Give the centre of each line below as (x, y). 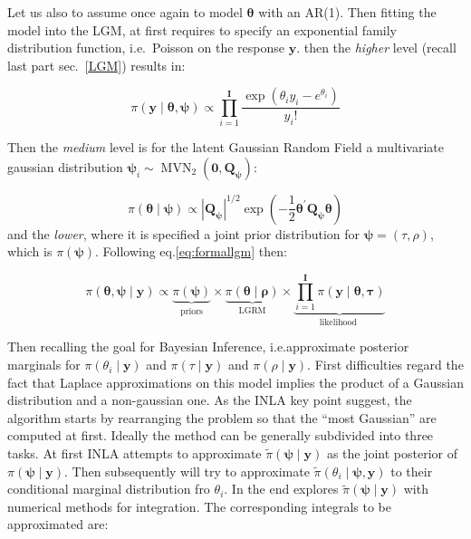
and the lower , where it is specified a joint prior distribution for (184, 233)
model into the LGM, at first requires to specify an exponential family (202, 29)
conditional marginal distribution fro (109, 489)
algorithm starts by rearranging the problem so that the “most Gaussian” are (222, 417)
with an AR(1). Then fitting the (347, 12)
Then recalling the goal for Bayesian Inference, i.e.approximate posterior (208, 346)
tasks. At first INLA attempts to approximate (135, 453)
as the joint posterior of (392, 453)
